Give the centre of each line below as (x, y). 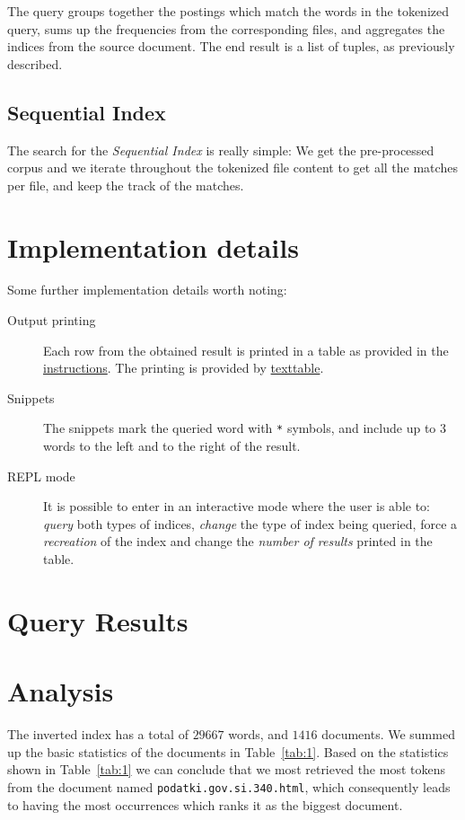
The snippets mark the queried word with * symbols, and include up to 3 (245, 428)
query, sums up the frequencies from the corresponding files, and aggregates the (226, 28)
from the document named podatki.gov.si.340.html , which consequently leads (229, 786)
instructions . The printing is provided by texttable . (184, 368)
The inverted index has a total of (98, 734)
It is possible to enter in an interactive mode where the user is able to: (237, 506)
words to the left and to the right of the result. (172, 446)
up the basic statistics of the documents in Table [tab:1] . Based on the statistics (228, 751)
